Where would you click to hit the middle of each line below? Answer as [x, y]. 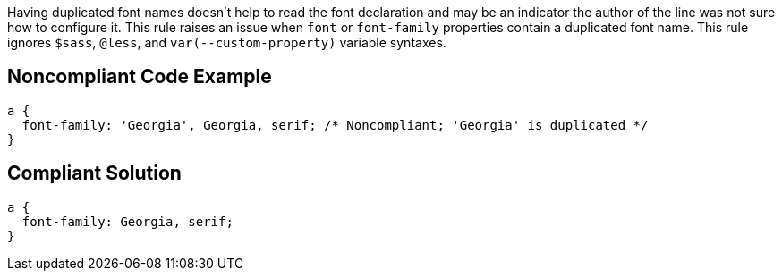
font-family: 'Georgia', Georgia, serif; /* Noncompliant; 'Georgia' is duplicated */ [335, 125]
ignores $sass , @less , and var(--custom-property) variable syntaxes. [227, 42]
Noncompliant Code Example [140, 77]
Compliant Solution [94, 173]
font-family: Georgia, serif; [127, 221]
